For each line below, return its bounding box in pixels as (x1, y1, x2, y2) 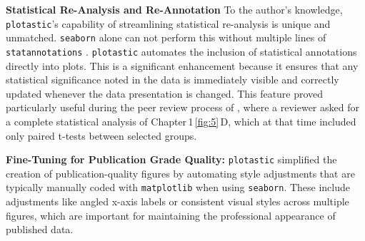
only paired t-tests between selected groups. (6, 128, 197, 143)
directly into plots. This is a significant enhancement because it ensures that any (6, 58, 359, 73)
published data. (6, 222, 74, 237)
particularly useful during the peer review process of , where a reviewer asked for (6, 100, 359, 115)
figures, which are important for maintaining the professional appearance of (6, 207, 336, 222)
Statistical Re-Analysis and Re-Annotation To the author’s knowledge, (6, 2, 343, 16)
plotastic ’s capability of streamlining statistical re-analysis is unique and (6, 16, 331, 31)
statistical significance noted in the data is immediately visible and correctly (6, 72, 339, 87)
